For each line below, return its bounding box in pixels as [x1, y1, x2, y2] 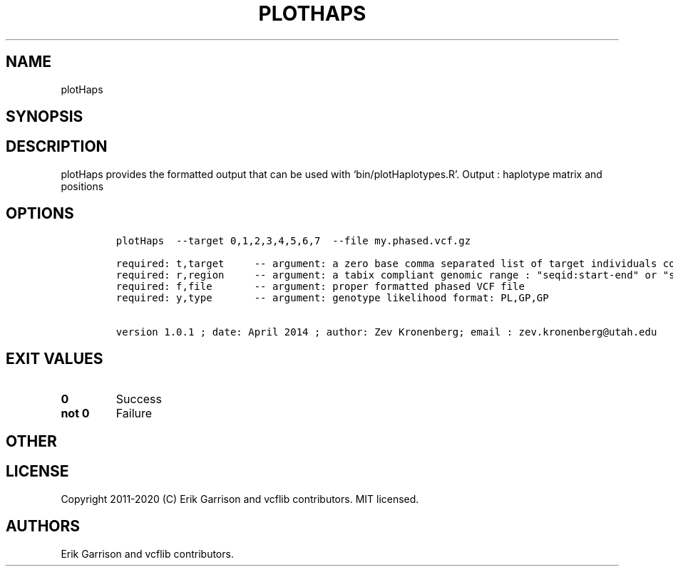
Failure [115, 405, 153, 420]
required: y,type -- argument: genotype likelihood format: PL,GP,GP [115, 291, 549, 303]
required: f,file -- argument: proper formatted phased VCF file [115, 280, 525, 292]
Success [115, 391, 163, 406]
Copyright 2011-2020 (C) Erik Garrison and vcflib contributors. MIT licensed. [61, 492, 419, 505]
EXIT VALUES [6, 350, 103, 368]
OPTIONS [6, 204, 74, 223]
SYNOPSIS [6, 108, 83, 126]
